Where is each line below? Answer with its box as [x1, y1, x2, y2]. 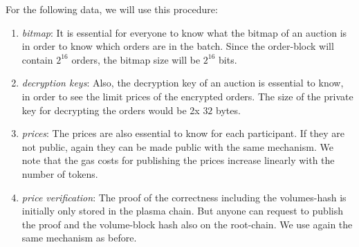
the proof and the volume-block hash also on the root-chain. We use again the [21, 217, 353, 231]
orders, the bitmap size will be [71, 52, 201, 66]
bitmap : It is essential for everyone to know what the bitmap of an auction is [21, 25, 347, 39]
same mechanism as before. [21, 230, 137, 245]
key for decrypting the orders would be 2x [21, 102, 200, 117]
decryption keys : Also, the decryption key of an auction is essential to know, [21, 75, 344, 90]
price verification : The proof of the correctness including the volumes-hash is [21, 190, 347, 204]
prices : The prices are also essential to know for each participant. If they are [21, 126, 345, 140]
